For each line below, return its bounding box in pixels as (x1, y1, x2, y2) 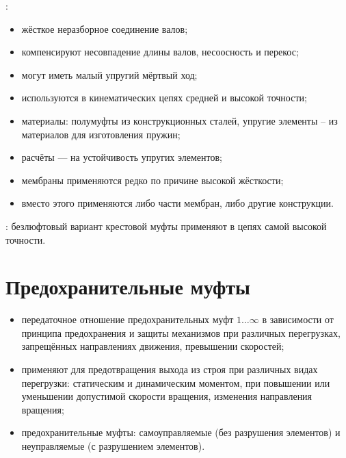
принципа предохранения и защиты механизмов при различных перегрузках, (21, 325, 341, 340)
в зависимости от (262, 312, 334, 327)
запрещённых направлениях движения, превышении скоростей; (21, 339, 284, 353)
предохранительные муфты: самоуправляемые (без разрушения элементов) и (21, 425, 341, 440)
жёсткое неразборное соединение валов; (21, 21, 188, 36)
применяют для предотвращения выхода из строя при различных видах (21, 362, 318, 377)
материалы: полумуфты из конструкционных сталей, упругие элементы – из (21, 113, 338, 127)
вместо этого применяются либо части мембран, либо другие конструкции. (21, 196, 334, 210)
